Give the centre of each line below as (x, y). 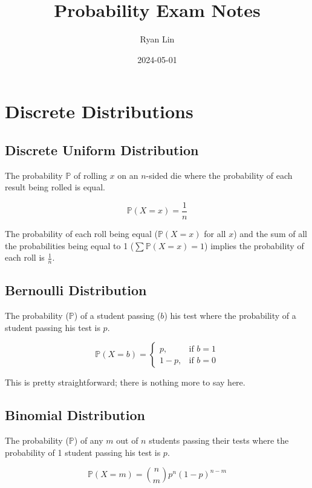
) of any (89, 440)
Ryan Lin (157, 39)
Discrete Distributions (99, 111)
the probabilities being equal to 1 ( (70, 245)
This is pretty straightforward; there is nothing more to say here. (125, 382)
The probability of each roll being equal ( (81, 233)
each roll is (25, 257)
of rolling (90, 175)
